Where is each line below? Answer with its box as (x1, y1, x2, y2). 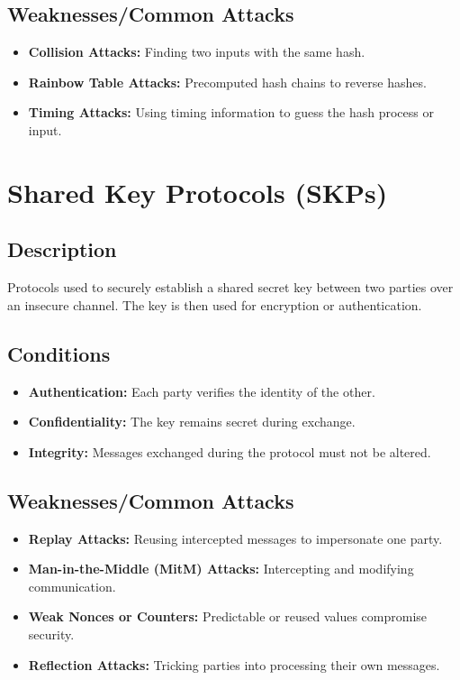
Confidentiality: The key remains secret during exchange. (28, 412, 356, 431)
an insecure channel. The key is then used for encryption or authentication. (7, 295, 422, 314)
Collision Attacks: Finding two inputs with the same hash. (28, 42, 365, 61)
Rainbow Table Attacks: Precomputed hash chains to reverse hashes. (28, 72, 427, 91)
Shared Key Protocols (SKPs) (7, 173, 388, 210)
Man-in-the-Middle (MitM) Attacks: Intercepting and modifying (28, 559, 414, 578)
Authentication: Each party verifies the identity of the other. (28, 381, 375, 400)
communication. (28, 576, 116, 595)
